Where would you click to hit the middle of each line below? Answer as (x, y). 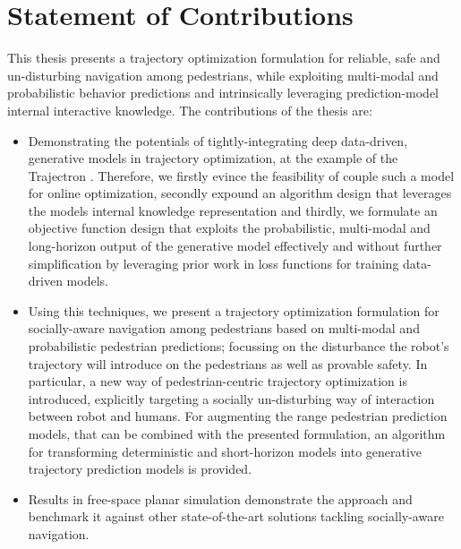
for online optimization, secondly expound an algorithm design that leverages (240, 193)
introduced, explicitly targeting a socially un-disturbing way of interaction (231, 398)
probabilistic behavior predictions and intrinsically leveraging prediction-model (223, 93)
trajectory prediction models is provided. (140, 469)
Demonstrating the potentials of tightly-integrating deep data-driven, (218, 140)
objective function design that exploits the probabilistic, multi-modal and (229, 228)
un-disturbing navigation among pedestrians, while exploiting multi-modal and (223, 75)
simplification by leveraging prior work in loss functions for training (213, 263)
